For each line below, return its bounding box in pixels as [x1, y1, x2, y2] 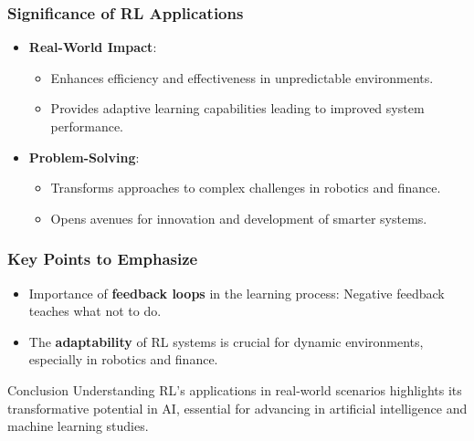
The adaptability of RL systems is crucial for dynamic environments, [28, 331, 424, 351]
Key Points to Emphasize [7, 247, 198, 270]
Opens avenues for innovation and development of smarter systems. [50, 208, 427, 227]
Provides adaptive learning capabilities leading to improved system [50, 99, 425, 118]
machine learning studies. [7, 416, 149, 436]
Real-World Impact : [28, 37, 157, 57]
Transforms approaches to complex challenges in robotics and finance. [50, 178, 441, 197]
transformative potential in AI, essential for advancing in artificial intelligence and [7, 398, 468, 417]
